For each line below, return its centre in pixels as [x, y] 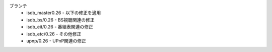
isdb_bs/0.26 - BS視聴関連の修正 [60, 19]
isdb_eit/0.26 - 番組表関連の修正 [60, 27]
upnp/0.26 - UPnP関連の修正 [56, 40]
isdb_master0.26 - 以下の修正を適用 [64, 13]
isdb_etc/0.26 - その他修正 [54, 34]
